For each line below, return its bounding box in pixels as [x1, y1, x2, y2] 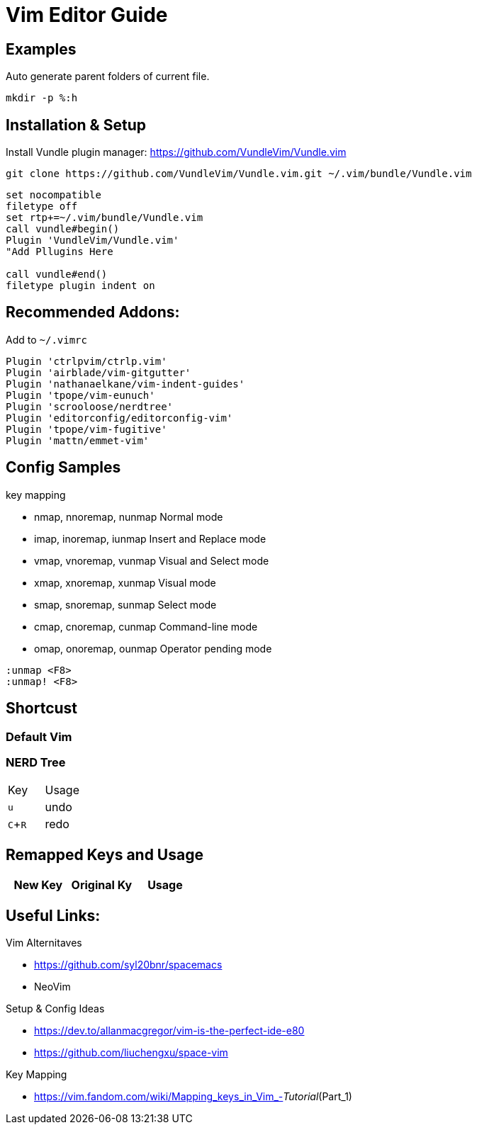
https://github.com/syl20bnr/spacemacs [34, 958, 223, 971]
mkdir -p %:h [6, 92, 78, 104]
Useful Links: [6, 906, 101, 925]
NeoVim [34, 980, 71, 993]
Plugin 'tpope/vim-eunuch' [6, 389, 155, 401]
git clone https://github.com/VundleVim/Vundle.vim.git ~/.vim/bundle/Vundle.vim [6, 168, 472, 180]
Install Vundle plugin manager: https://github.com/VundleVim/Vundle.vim [6, 146, 347, 159]
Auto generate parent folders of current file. [6, 70, 210, 83]
